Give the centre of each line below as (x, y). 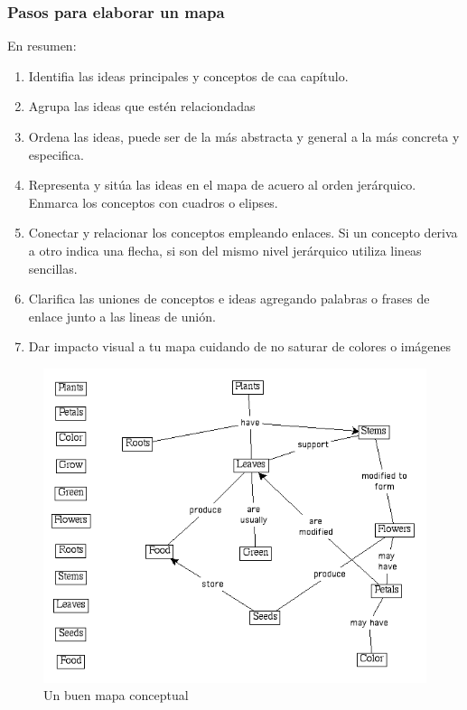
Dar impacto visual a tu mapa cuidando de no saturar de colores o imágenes (240, 346)
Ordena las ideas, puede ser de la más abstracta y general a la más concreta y (244, 136)
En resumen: (42, 46)
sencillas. (53, 268)
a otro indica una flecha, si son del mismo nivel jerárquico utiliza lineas (225, 250)
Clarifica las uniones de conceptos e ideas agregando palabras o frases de (229, 299)
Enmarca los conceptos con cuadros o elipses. (153, 202)
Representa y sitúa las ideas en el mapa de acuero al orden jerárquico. (222, 185)
